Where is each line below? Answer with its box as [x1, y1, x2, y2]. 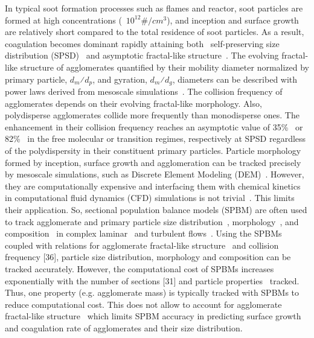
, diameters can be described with [172, 72, 298, 85]
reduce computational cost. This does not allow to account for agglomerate [5, 298, 282, 310]
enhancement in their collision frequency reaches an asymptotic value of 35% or [5, 120, 303, 133]
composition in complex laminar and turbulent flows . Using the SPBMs [5, 227, 282, 240]
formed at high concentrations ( [5, 13, 122, 26]
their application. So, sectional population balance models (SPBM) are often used [5, 203, 307, 215]
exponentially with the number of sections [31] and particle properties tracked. [5, 274, 300, 287]
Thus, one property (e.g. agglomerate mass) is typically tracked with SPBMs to [5, 286, 300, 299]
